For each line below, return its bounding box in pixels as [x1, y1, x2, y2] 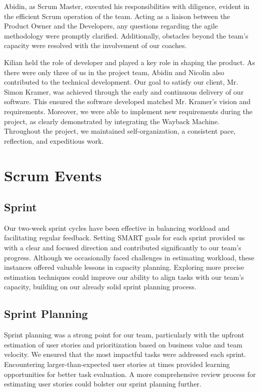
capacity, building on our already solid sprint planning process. [4, 281, 196, 292]
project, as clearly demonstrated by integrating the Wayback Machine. [4, 116, 220, 126]
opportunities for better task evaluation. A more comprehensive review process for [4, 368, 256, 379]
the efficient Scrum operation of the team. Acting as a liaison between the [4, 11, 230, 21]
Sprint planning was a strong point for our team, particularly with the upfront [4, 329, 244, 340]
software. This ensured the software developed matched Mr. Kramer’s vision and [4, 96, 251, 107]
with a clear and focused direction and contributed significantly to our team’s [4, 242, 241, 253]
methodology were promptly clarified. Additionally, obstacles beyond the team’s [4, 30, 248, 41]
